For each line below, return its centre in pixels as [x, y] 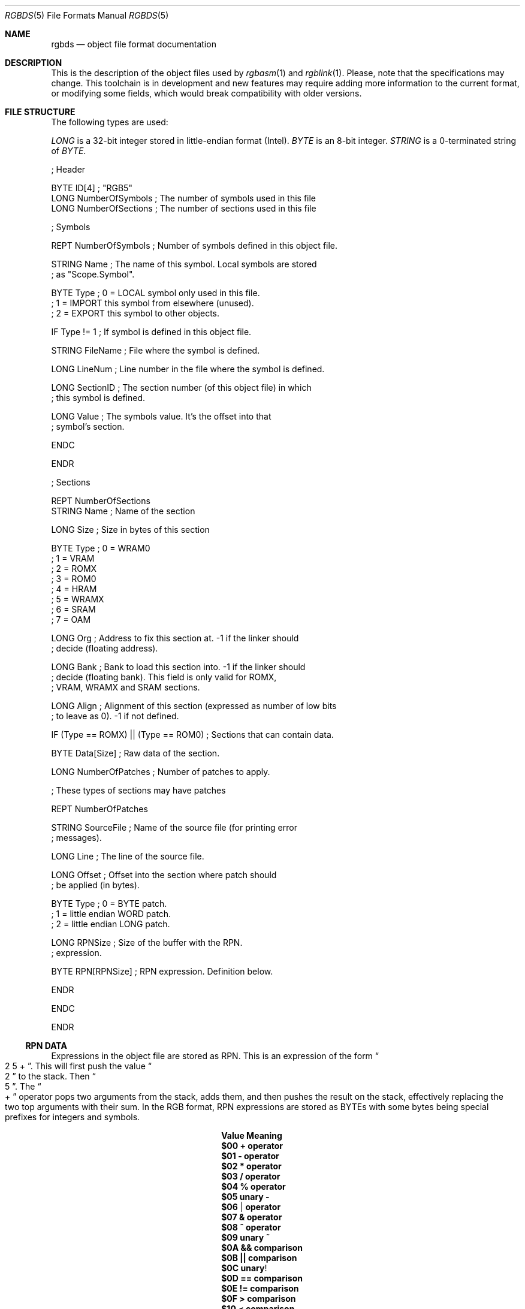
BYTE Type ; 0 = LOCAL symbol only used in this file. [156, 293]
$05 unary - [245, 1197]
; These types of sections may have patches [138, 790]
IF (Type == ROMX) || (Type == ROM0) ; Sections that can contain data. [192, 735]
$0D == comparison [262, 1278]
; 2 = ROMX [74, 568]
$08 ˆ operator [251, 1227]
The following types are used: [110, 122]
